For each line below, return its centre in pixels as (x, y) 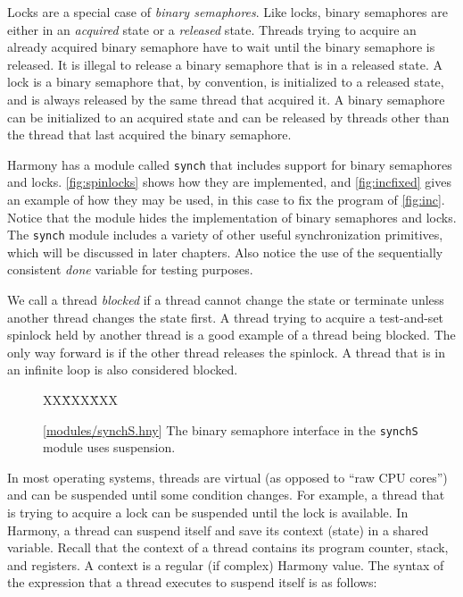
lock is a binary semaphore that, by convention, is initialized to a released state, (226, 82)
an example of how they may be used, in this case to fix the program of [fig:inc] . (226, 199)
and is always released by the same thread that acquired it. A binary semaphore (226, 99)
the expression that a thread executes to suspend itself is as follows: (192, 582)
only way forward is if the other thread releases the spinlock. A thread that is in (227, 352)
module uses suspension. (109, 447)
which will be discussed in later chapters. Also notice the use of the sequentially (225, 252)
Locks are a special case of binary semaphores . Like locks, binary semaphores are (227, 12)
